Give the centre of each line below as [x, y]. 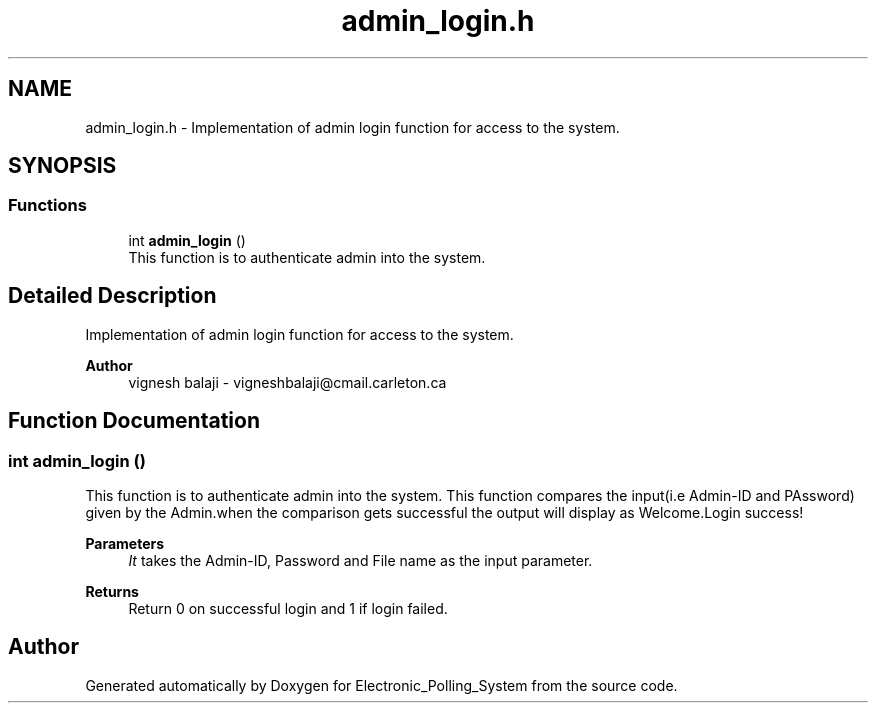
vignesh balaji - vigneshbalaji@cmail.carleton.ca [287, 382]
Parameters [125, 543]
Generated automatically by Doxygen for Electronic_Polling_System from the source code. [381, 685]
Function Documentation [134, 421]
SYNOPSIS [62, 166]
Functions [47, 205]
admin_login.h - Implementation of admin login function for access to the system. [352, 127]
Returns [112, 591]
